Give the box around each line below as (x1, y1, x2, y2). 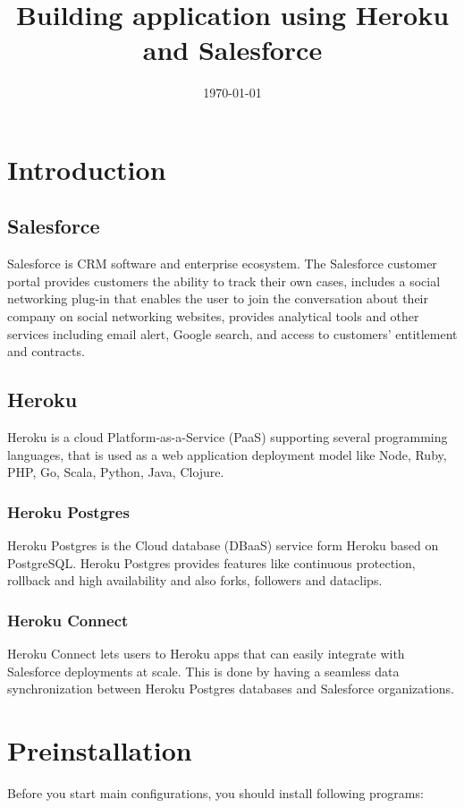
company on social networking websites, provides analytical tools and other (7, 307, 419, 326)
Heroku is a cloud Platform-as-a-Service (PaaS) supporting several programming (7, 428, 448, 447)
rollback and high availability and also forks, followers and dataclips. (7, 571, 383, 590)
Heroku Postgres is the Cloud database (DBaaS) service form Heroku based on (7, 536, 439, 555)
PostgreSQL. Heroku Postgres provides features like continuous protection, (7, 553, 416, 572)
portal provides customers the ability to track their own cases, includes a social (7, 271, 441, 290)
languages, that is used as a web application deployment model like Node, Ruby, (7, 445, 447, 464)
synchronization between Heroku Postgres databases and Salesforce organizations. (7, 679, 454, 698)
